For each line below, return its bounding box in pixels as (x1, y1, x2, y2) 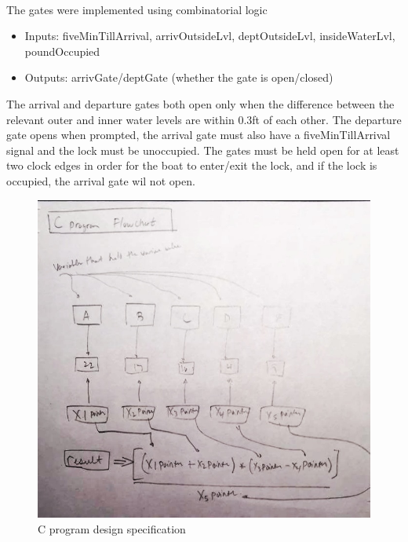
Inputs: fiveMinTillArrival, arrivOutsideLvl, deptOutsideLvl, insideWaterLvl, (24, 27, 395, 44)
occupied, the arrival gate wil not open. (6, 172, 195, 189)
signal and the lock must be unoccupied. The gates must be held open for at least (6, 141, 399, 158)
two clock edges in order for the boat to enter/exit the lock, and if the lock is (6, 157, 377, 174)
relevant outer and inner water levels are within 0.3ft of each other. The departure (6, 111, 402, 127)
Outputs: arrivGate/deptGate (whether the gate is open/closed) (24, 69, 333, 86)
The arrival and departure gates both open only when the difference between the (6, 95, 395, 112)
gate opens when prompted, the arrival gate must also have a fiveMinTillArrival (6, 126, 391, 143)
